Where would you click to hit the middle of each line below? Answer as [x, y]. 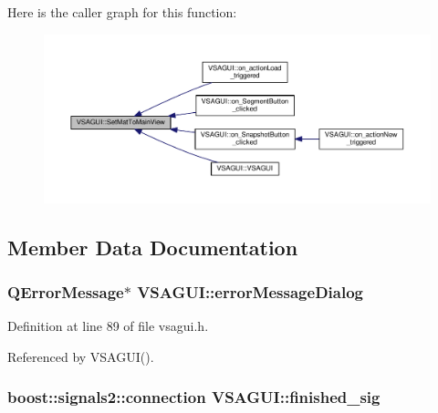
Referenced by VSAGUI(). [81, 356]
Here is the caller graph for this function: [122, 12]
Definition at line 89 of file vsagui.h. [108, 326]
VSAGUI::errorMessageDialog [250, 291]
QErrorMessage [66, 291]
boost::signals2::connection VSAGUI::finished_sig [194, 397]
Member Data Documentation [153, 247]
